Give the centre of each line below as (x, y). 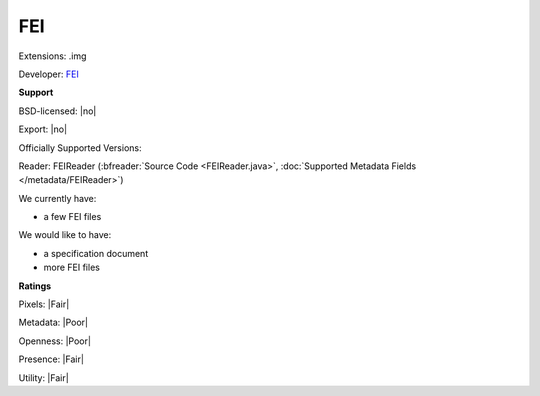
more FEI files (71, 267)
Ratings (35, 286)
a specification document (96, 253)
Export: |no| (43, 129)
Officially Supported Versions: (80, 147)
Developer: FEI (48, 74)
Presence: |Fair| (51, 359)
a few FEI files (72, 217)
